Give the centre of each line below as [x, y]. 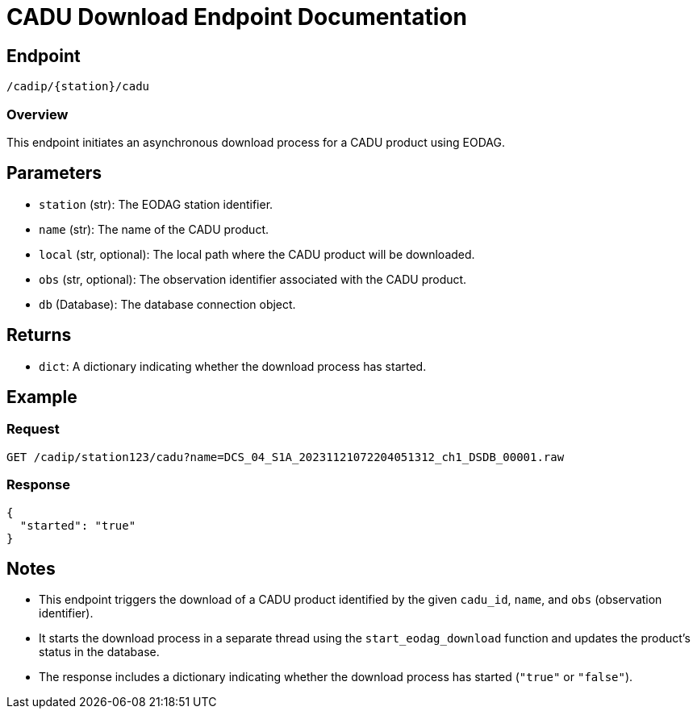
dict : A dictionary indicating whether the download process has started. [233, 366]
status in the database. [99, 652]
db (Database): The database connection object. [167, 304]
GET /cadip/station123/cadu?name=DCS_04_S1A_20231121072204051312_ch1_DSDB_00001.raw [286, 457]
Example [42, 397]
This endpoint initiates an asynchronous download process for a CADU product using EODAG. [256, 142]
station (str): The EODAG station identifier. [156, 204]
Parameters [54, 173]
